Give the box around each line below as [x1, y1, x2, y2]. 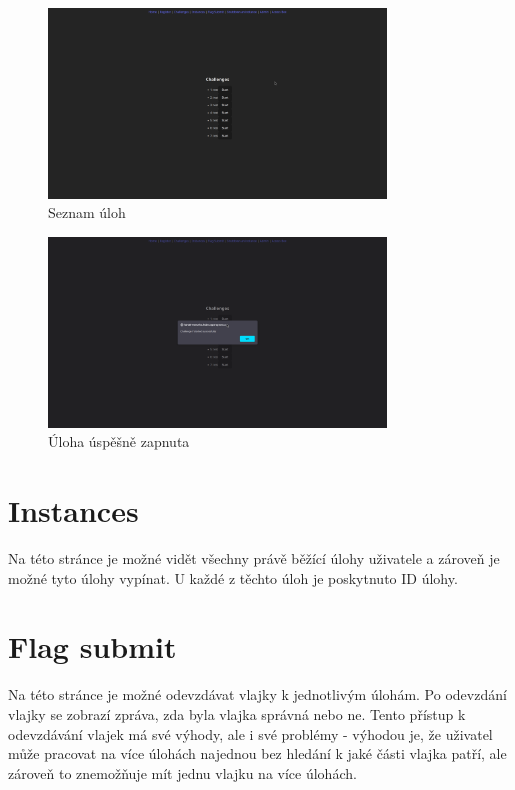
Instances [8, 490, 139, 531]
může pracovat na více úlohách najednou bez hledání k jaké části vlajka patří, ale [8, 743, 507, 764]
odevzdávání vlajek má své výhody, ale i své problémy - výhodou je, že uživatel [8, 723, 493, 744]
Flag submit [8, 626, 177, 667]
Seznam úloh [48, 202, 126, 223]
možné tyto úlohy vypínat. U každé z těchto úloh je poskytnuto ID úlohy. [8, 567, 458, 588]
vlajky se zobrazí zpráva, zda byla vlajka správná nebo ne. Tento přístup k [8, 703, 466, 724]
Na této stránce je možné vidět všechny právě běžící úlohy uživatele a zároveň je [8, 548, 500, 569]
